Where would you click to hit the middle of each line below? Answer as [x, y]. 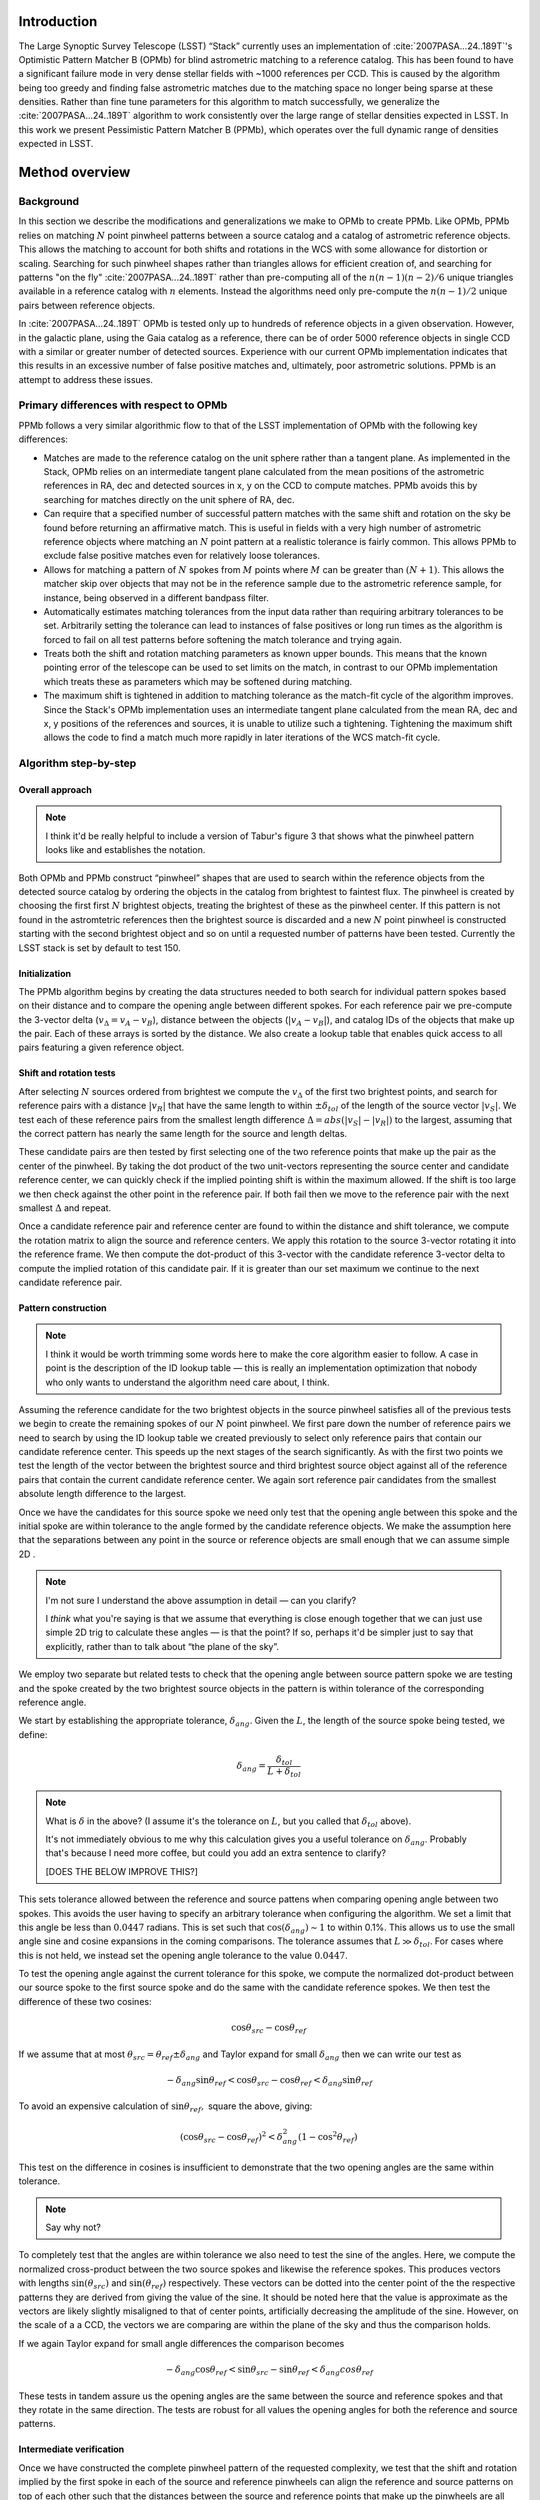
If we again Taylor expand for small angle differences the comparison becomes [181, 2343]
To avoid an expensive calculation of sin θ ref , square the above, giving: [165, 2107]
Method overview [74, 172]
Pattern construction [62, 1307]
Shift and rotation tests [67, 1073]
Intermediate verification [71, 2449]
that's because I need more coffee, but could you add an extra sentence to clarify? [216, 1853]
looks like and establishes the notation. [125, 850]
